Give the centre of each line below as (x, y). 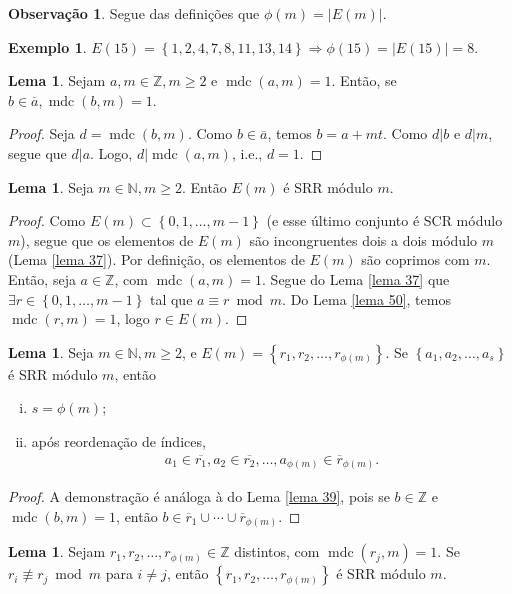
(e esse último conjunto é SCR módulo (384, 220)
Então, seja (42, 278)
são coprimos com (415, 259)
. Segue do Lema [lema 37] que (356, 278)
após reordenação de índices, (118, 440)
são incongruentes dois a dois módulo (363, 239)
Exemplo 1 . (47, 46)
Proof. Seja (41, 133)
